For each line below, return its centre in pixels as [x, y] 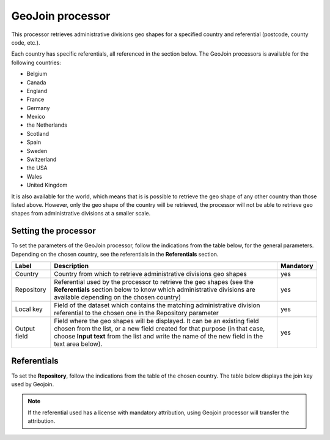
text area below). [78, 344]
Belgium [37, 74]
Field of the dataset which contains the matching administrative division [157, 305]
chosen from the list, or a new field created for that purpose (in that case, [159, 329]
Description [71, 266]
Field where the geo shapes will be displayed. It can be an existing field [156, 321]
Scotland [38, 133]
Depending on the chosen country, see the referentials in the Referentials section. [115, 254]
